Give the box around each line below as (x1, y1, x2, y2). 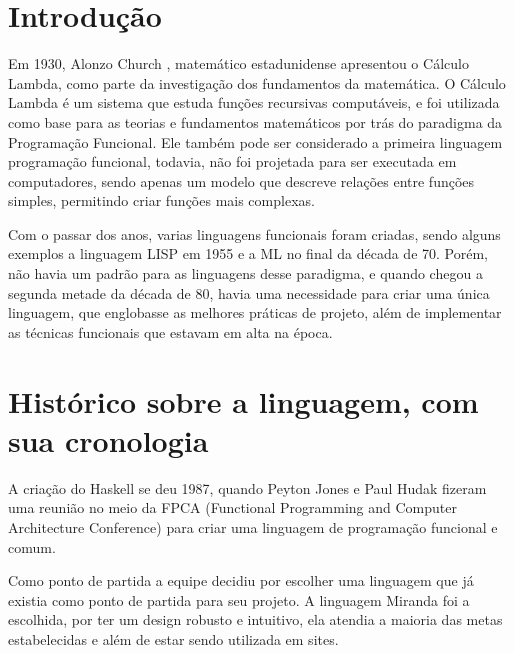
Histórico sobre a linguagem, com (8, 380, 479, 421)
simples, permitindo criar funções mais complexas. (8, 190, 315, 211)
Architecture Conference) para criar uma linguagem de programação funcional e (8, 516, 498, 537)
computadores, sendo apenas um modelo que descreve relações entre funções (8, 170, 475, 191)
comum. (8, 536, 56, 557)
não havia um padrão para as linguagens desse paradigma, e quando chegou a (8, 263, 483, 284)
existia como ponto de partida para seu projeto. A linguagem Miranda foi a (8, 589, 470, 610)
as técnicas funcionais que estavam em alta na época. (8, 321, 333, 342)
